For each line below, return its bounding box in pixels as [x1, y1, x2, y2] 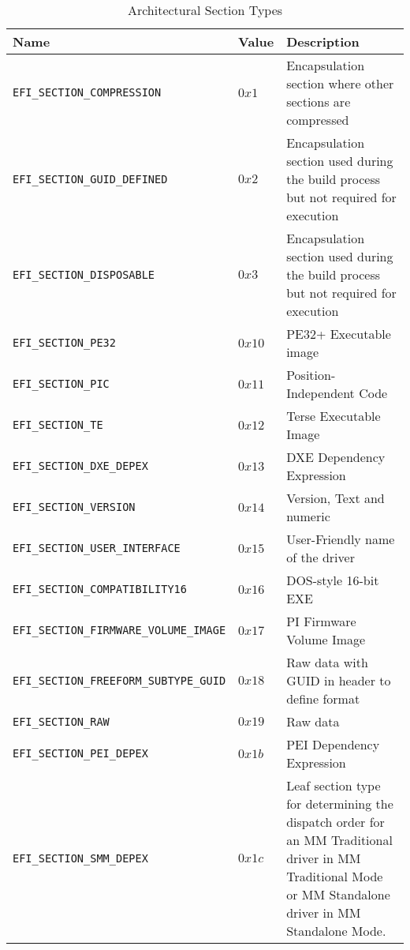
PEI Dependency [286, 735, 380, 753]
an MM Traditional [286, 831, 393, 849]
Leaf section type [286, 776, 381, 794]
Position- [286, 366, 336, 384]
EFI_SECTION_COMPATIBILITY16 [13, 583, 187, 595]
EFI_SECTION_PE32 [13, 336, 116, 349]
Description [286, 32, 360, 51]
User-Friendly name [286, 530, 395, 548]
